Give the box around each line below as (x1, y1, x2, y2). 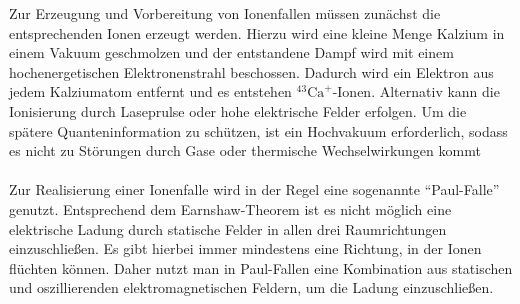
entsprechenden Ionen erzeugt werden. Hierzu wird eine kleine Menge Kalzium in (9, 22, 505, 43)
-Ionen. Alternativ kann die (332, 81, 500, 102)
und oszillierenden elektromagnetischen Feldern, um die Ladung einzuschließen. (9, 277, 494, 298)
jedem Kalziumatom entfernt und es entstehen (9, 81, 292, 102)
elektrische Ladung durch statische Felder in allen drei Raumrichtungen (9, 218, 447, 239)
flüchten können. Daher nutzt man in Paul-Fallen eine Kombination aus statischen (9, 257, 513, 278)
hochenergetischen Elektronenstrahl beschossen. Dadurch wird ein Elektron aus (9, 61, 494, 82)
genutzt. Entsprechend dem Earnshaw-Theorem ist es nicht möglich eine (9, 198, 452, 219)
